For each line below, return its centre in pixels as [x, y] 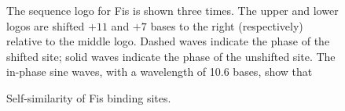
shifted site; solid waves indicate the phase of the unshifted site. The [171, 56]
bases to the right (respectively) [227, 25]
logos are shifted [46, 25]
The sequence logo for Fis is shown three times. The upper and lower [172, 10]
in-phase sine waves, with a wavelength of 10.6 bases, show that [160, 72]
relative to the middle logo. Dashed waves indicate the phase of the [168, 41]
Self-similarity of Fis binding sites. [89, 97]
